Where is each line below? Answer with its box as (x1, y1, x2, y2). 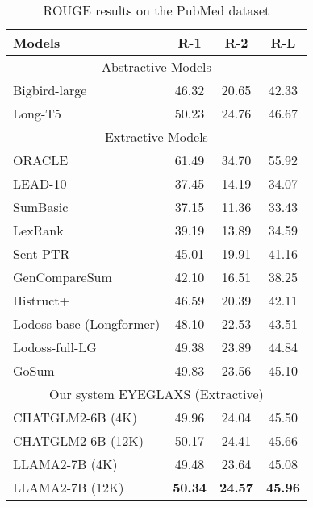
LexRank (13, 221, 64, 239)
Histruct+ (13, 291, 69, 310)
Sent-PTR (13, 244, 70, 263)
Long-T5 (13, 104, 61, 123)
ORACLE (13, 151, 69, 169)
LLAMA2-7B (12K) (13, 478, 124, 497)
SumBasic (13, 197, 69, 216)
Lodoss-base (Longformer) (13, 314, 161, 333)
